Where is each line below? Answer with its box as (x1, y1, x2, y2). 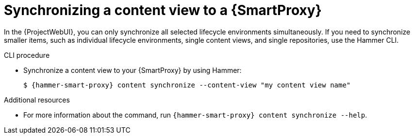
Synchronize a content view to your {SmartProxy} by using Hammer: (23, 66, 242, 74)
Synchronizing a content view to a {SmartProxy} (4, 2, 322, 18)
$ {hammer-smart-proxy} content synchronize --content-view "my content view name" (23, 81, 351, 89)
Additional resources (4, 95, 70, 104)
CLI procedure (4, 51, 50, 59)
